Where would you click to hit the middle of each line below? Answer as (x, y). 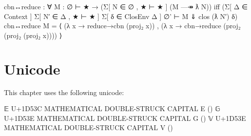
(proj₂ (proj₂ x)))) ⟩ (33, 35)
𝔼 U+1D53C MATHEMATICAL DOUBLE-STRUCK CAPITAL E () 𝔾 (112, 108)
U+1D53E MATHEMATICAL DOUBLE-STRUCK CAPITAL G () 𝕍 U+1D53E (125, 118)
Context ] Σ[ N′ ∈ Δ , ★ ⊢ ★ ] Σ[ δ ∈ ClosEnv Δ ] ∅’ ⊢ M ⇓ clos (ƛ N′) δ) (121, 16)
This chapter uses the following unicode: (64, 92)
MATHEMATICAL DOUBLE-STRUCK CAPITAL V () (88, 127)
